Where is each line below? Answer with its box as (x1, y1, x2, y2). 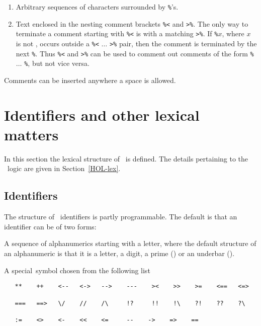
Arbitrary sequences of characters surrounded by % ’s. (16, 2, 179, 12)
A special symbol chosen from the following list (4, 265, 150, 275)
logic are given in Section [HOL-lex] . (7, 163, 121, 174)
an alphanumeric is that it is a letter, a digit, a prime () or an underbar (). (4, 248, 235, 259)
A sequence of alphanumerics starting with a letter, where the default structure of (4, 238, 256, 249)
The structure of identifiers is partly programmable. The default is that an (4, 211, 237, 222)
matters (4, 124, 59, 144)
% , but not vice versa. (24, 58, 90, 68)
